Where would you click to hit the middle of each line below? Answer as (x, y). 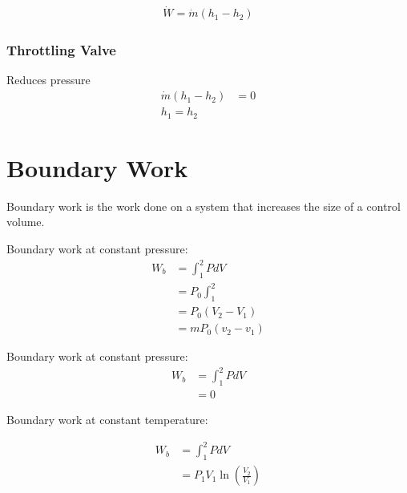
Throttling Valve (61, 50)
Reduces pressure (48, 80)
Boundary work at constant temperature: (107, 420)
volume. (26, 222)
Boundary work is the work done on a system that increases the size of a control (203, 206)
